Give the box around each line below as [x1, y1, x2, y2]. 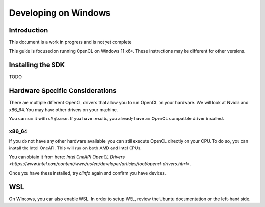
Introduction [9, 26, 48, 34]
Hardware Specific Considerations [9, 87, 117, 95]
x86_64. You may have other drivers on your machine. [9, 106, 118, 113]
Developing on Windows [9, 7, 111, 18]
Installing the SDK [9, 61, 65, 69]
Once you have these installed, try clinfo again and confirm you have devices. [9, 170, 166, 176]
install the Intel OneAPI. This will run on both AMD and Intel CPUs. [9, 145, 142, 151]
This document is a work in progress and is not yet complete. [9, 39, 133, 45]
